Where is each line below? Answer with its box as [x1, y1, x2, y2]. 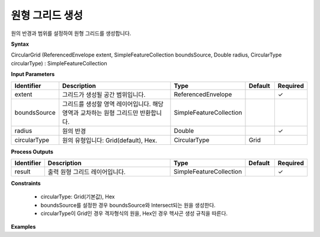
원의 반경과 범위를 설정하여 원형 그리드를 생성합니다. [11, 30, 132, 37]
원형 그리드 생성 [11, 9, 83, 22]
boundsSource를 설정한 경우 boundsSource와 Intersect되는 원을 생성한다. [40, 201, 216, 208]
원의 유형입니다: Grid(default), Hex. [62, 136, 158, 144]
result [14, 167, 31, 175]
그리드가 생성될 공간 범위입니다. [62, 90, 146, 99]
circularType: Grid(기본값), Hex [40, 193, 115, 200]
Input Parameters [11, 71, 55, 78]
